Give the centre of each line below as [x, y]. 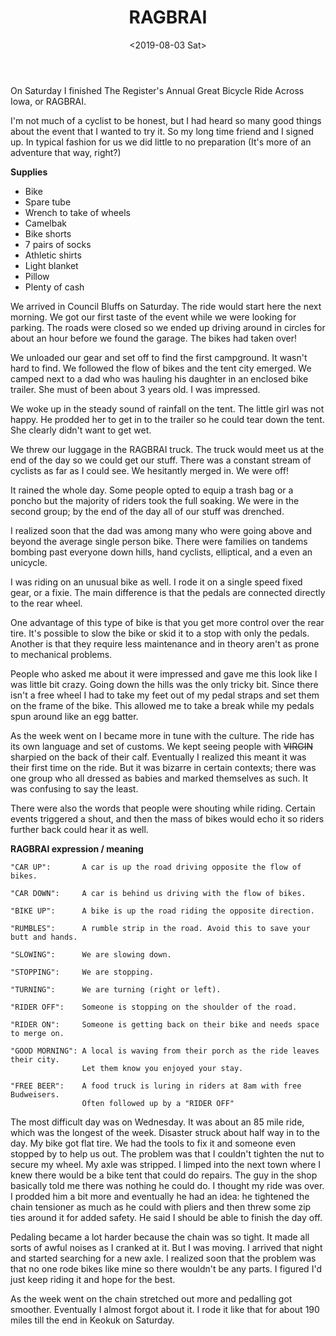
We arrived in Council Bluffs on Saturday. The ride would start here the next [166, 306]
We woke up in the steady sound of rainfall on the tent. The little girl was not [167, 408]
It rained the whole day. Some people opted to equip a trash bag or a [152, 490]
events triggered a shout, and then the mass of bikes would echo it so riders [167, 818]
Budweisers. [35, 1094]
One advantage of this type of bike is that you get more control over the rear [167, 622]
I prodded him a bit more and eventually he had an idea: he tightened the [160, 1196]
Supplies [29, 172]
